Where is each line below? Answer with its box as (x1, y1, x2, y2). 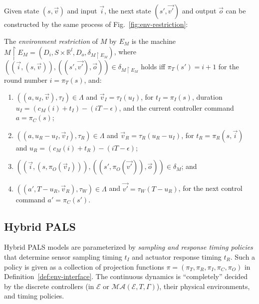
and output (182, 5, 217, 15)
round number (4, 75, 47, 85)
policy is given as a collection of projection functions (4, 261, 164, 272)
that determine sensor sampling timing (4, 252, 122, 262)
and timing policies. (4, 291, 64, 301)
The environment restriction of (4, 35, 98, 46)
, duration (192, 91, 223, 102)
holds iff (141, 61, 165, 72)
